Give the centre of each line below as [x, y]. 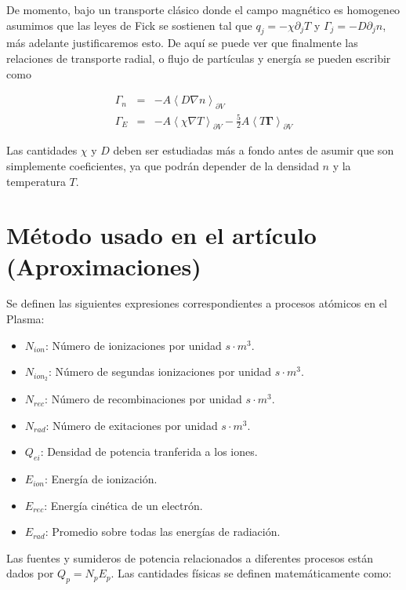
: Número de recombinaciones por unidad [143, 399]
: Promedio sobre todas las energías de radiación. [163, 532]
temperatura [36, 181]
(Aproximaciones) [104, 266]
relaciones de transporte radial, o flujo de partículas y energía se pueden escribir [199, 58]
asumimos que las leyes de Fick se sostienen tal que [129, 25]
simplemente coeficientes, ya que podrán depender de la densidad [163, 165]
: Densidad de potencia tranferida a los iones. [149, 452]
